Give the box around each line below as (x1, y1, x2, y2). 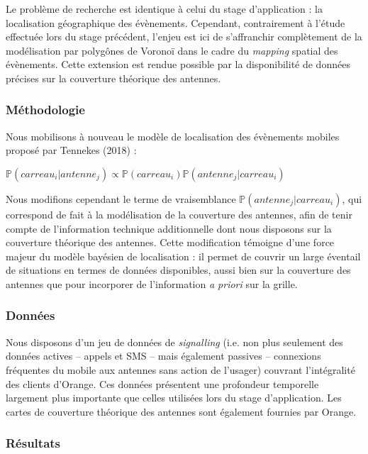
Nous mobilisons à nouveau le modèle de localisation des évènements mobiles (6, 128, 340, 143)
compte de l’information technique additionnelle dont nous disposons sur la (6, 221, 332, 236)
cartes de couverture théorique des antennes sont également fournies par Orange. (6, 404, 357, 419)
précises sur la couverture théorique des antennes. (6, 70, 221, 85)
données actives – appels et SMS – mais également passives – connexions (6, 348, 321, 363)
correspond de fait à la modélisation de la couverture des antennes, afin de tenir (6, 206, 352, 221)
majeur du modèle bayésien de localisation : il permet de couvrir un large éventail (6, 248, 361, 263)
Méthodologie (6, 101, 85, 118)
